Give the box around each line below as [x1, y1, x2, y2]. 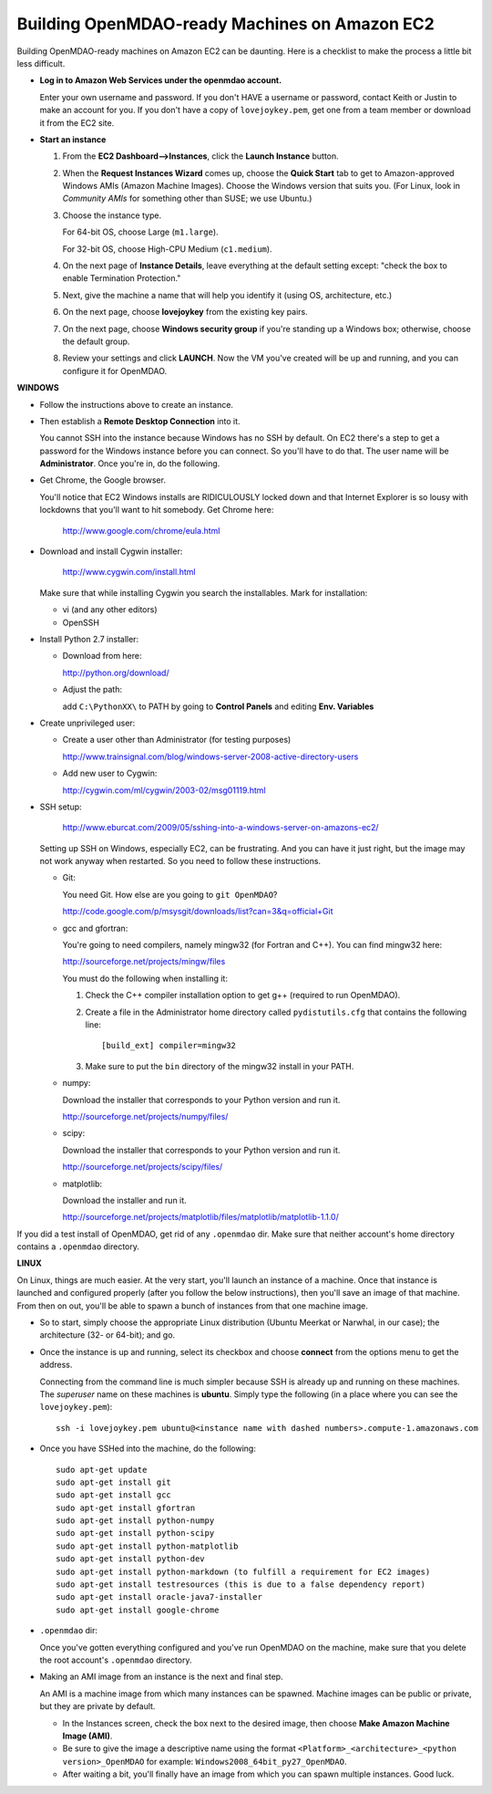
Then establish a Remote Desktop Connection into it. [39, 415, 241, 426]
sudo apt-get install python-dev [56, 1554, 205, 1564]
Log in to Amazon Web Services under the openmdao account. [39, 75, 282, 86]
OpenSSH [62, 617, 100, 628]
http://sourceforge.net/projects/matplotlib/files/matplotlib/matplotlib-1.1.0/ [62, 1212, 339, 1223]
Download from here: [62, 651, 142, 662]
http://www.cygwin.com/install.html [62, 567, 196, 578]
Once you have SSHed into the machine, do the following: [39, 1443, 257, 1455]
